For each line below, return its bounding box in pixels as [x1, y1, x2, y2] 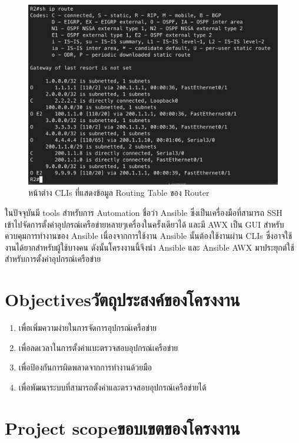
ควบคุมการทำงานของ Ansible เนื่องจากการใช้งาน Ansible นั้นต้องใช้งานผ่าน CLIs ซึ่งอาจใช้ [5, 229, 293, 242]
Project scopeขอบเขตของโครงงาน [5, 415, 240, 439]
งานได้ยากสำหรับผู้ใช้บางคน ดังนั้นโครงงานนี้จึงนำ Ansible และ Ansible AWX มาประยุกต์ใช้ [5, 241, 294, 253]
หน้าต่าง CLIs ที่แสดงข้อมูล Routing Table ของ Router [28, 186, 210, 199]
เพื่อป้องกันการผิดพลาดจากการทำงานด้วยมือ [18, 361, 152, 373]
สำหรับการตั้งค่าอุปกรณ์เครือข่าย [5, 252, 101, 265]
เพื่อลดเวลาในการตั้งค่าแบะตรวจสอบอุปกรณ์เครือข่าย [18, 341, 178, 353]
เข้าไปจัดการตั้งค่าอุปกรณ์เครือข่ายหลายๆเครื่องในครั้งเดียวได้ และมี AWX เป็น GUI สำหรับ [5, 218, 284, 230]
